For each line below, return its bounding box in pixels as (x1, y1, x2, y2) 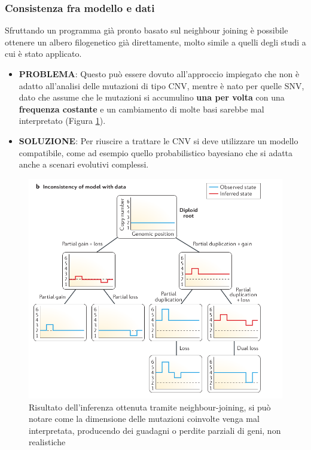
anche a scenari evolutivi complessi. (19, 158, 149, 171)
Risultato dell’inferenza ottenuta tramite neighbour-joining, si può (29, 400, 271, 413)
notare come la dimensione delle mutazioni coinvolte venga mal (29, 412, 260, 425)
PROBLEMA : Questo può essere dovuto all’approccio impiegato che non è (19, 68, 300, 80)
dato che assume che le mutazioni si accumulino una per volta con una (19, 91, 285, 104)
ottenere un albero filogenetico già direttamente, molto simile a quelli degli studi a (5, 35, 306, 48)
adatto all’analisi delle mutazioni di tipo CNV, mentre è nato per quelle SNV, (19, 79, 304, 92)
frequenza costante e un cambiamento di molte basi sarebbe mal (19, 102, 264, 115)
